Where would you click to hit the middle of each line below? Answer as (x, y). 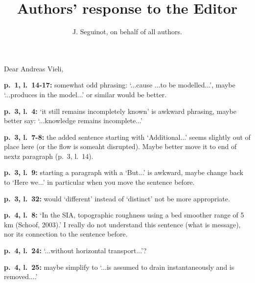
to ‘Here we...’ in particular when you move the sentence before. (99, 182)
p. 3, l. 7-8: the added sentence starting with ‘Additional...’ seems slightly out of (127, 137)
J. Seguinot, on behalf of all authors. (127, 32)
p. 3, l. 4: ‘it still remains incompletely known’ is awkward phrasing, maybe (120, 111)
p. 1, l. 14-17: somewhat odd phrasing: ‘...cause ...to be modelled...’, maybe (120, 85)
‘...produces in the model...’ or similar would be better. (85, 94)
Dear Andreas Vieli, (34, 68)
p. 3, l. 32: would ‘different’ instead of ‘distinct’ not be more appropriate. (117, 198)
